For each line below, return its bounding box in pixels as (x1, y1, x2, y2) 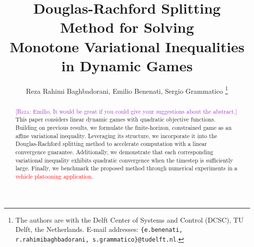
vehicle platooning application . (15, 172, 93, 180)
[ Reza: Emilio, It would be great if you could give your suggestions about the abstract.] (15, 107, 237, 115)
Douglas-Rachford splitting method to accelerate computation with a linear (15, 140, 207, 148)
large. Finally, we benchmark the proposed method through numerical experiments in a (15, 164, 237, 172)
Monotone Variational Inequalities (9, 36, 245, 56)
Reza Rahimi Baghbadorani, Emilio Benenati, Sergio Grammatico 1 (26, 84, 228, 96)
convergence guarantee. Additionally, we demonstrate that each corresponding (15, 148, 213, 156)
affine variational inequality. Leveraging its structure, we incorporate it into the (15, 131, 217, 140)
